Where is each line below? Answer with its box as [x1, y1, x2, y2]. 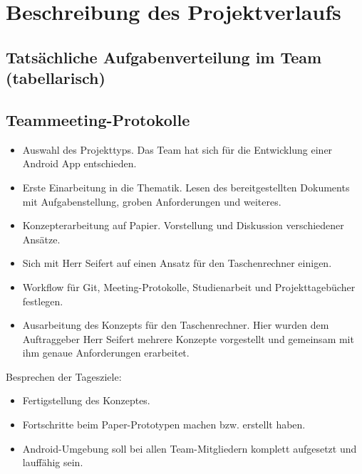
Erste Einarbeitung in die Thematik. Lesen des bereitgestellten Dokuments [22, 179, 350, 194]
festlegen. [22, 293, 63, 308]
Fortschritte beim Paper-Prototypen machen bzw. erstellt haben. [22, 417, 306, 432]
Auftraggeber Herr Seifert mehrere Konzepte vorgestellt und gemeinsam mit [22, 331, 354, 346]
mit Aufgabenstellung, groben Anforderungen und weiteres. [22, 194, 281, 209]
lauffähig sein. [22, 455, 83, 470]
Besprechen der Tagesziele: [6, 369, 122, 384]
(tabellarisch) [6, 67, 105, 89]
